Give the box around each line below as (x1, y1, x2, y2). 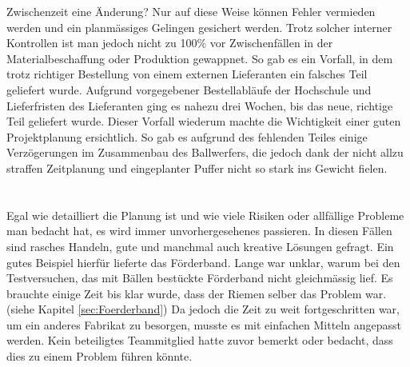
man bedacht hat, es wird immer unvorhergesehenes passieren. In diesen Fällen (6, 222, 392, 239)
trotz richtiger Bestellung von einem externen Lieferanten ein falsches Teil (6, 66, 368, 82)
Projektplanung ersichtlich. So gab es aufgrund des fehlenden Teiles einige (6, 128, 368, 145)
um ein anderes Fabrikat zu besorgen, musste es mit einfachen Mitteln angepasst (6, 316, 401, 333)
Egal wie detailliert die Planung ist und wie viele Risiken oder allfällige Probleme (6, 206, 404, 223)
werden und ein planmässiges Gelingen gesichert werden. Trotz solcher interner (6, 18, 392, 35)
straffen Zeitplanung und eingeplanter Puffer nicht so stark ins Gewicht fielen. (6, 159, 388, 176)
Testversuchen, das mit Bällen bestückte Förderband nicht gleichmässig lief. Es (6, 269, 393, 286)
